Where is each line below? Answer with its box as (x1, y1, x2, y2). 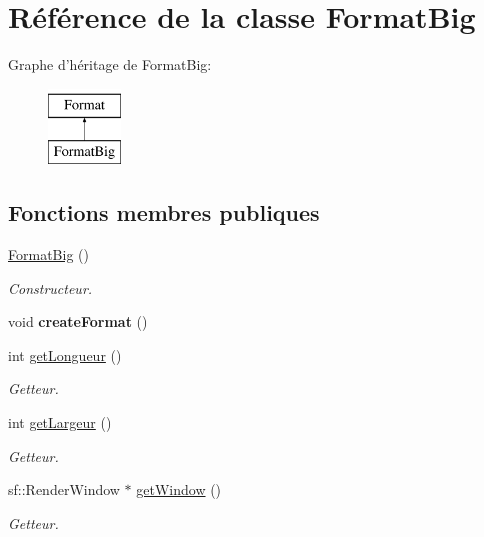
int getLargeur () (8, 412, 112, 433)
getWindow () (136, 479, 222, 500)
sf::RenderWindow (8, 479, 120, 500)
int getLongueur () (8, 344, 122, 365)
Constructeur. (8, 277, 93, 298)
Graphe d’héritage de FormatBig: (8, 54, 212, 75)
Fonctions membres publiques (8, 197, 320, 228)
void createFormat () (8, 311, 148, 332)
